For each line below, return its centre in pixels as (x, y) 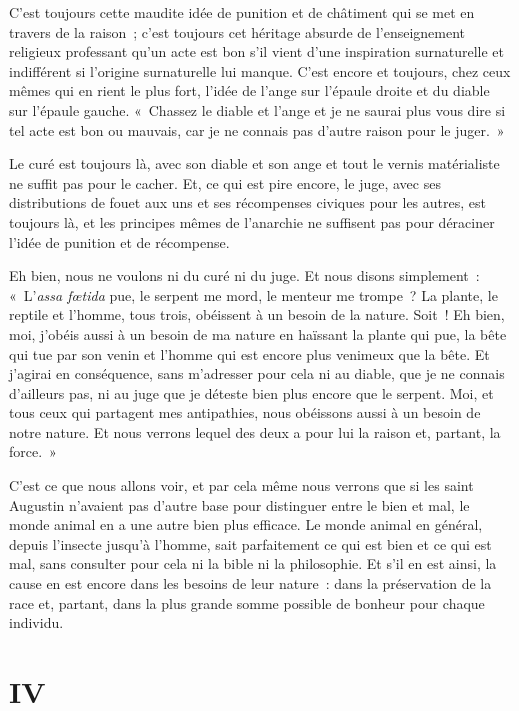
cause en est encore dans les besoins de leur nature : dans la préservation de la (250, 583)
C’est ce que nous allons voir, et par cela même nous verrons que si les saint (241, 485)
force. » (33, 451)
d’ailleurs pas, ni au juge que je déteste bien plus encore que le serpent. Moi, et (251, 392)
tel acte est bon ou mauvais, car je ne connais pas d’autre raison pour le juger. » (257, 129)
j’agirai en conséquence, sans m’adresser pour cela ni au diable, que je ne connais (257, 373)
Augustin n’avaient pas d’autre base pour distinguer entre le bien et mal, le (239, 504)
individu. (36, 622)
